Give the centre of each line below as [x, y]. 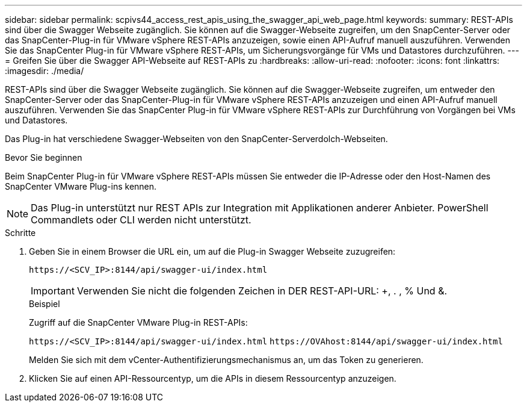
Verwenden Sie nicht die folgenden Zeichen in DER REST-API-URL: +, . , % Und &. [262, 291]
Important [53, 291]
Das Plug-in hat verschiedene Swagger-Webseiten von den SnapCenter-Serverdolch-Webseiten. [196, 139]
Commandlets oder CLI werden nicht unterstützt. [141, 220]
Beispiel [45, 304]
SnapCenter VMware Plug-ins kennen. [81, 186]
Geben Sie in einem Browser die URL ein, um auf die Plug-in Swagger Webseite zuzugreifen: [212, 251]
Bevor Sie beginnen [44, 157]
